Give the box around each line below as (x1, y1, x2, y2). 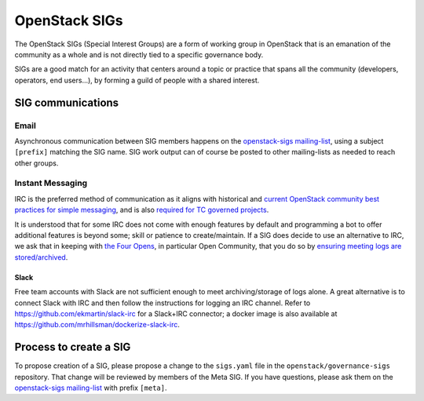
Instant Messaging (14, 177, 88, 188)
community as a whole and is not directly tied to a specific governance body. (14, 49, 264, 59)
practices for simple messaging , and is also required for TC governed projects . (14, 205, 269, 215)
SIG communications (14, 96, 119, 109)
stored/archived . (14, 252, 68, 262)
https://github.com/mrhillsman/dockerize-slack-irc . (14, 320, 180, 330)
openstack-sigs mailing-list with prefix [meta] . (14, 383, 167, 392)
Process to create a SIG (14, 341, 131, 354)
